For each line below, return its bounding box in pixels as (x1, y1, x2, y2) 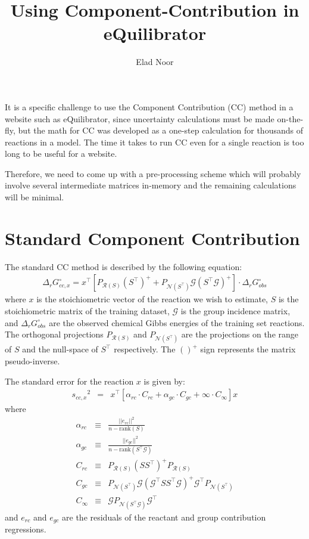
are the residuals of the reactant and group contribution (62, 510, 266, 523)
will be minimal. (5, 191, 64, 203)
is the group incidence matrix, (180, 305, 291, 317)
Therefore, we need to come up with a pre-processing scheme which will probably (5, 167, 301, 179)
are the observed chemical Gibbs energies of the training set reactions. (49, 316, 305, 329)
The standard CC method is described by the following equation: (5, 260, 242, 272)
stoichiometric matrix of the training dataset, (5, 305, 170, 317)
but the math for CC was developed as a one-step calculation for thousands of (18, 124, 303, 137)
